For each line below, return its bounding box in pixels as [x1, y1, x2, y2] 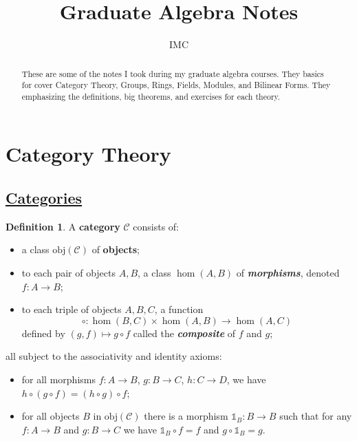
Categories [6, 187, 83, 208]
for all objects [21, 409, 80, 423]
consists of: [133, 219, 180, 233]
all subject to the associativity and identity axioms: [6, 349, 222, 363]
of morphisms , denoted [236, 266, 340, 280]
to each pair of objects [21, 266, 116, 280]
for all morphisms [21, 372, 96, 387]
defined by [21, 325, 65, 340]
